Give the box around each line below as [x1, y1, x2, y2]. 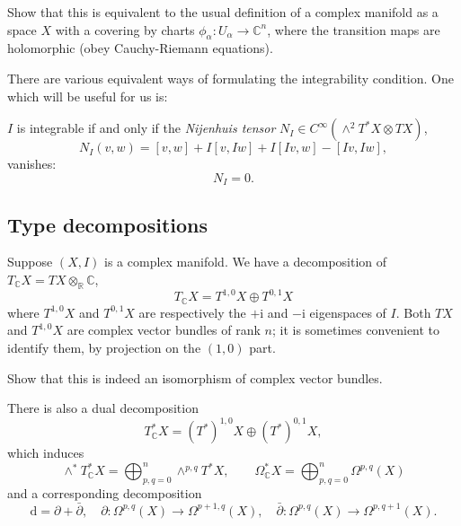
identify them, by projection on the [7, 338, 201, 356]
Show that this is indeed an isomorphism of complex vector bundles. [7, 368, 383, 387]
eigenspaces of [309, 302, 386, 321]
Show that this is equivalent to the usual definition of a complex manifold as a [7, 3, 439, 21]
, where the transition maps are [267, 20, 440, 39]
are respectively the [138, 302, 246, 321]
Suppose [7, 252, 53, 271]
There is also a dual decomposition [7, 399, 199, 417]
